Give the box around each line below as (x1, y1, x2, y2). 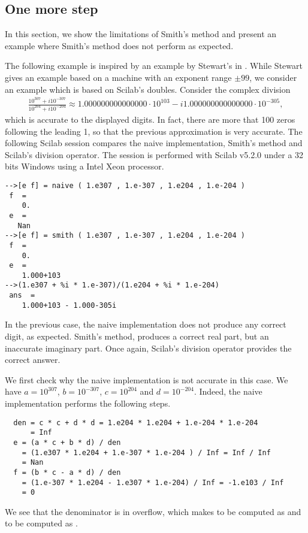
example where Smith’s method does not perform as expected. (5, 39, 234, 52)
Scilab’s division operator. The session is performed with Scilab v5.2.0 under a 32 (5, 148, 304, 160)
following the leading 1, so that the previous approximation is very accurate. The (5, 125, 303, 137)
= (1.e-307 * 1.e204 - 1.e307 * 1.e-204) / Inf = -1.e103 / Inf (22, 478, 284, 487)
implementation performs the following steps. (5, 397, 171, 410)
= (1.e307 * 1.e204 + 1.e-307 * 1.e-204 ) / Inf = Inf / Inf (22, 448, 271, 457)
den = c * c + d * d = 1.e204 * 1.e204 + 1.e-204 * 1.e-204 (13, 418, 258, 427)
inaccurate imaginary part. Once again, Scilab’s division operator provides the (5, 341, 292, 354)
